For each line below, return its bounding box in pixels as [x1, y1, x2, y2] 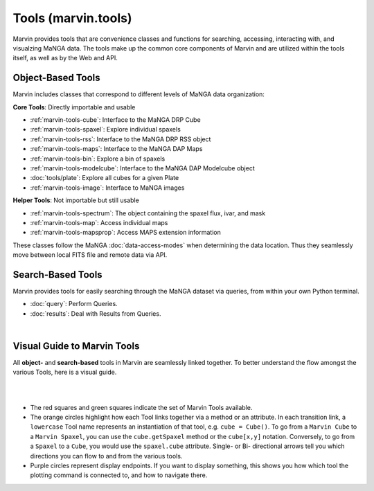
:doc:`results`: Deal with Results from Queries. [30, 309, 161, 318]
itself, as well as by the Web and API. [12, 54, 118, 62]
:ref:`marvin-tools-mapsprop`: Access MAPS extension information [30, 229, 221, 237]
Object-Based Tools [12, 72, 100, 84]
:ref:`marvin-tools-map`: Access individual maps [30, 218, 168, 226]
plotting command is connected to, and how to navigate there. [30, 471, 208, 479]
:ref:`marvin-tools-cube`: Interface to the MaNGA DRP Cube [30, 116, 201, 124]
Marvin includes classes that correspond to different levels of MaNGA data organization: [12, 90, 265, 98]
